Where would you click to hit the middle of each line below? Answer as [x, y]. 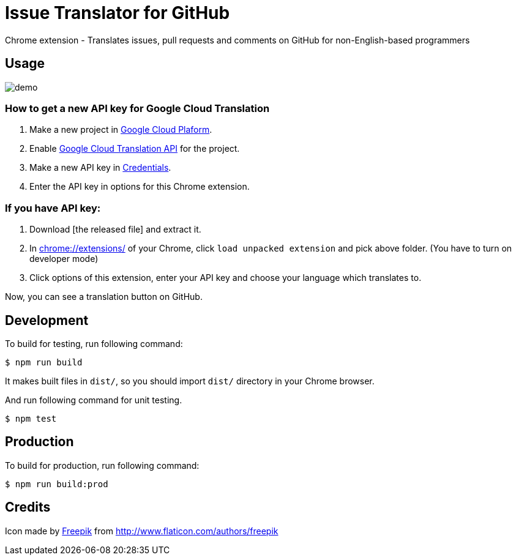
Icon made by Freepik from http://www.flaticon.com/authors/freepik [142, 531]
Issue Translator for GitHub [118, 13]
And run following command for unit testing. [94, 400]
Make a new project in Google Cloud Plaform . [121, 130]
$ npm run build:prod [57, 484]
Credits [28, 507]
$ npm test [31, 418]
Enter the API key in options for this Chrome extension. [140, 187]
